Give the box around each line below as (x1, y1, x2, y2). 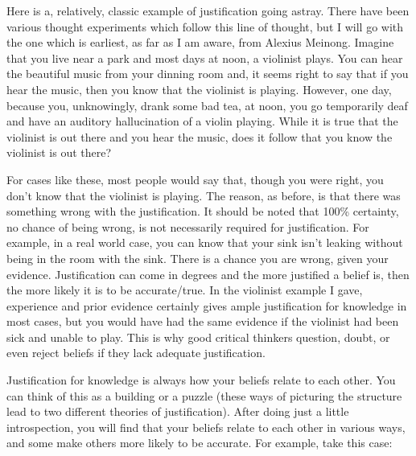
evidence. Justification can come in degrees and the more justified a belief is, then (6, 265, 410, 282)
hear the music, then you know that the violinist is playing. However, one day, (6, 80, 392, 97)
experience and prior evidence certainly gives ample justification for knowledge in (6, 297, 407, 314)
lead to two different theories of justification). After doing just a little (6, 403, 349, 420)
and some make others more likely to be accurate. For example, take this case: (6, 434, 393, 451)
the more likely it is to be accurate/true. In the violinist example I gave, (6, 281, 363, 298)
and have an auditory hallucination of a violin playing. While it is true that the (6, 113, 398, 129)
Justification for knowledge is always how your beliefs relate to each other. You (6, 372, 396, 388)
